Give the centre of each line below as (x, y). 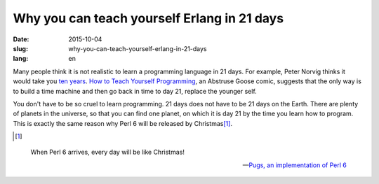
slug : (20, 48)
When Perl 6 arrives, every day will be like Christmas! (108, 152)
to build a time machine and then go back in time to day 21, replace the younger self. (135, 91)
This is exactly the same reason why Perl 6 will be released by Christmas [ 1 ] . (123, 123)
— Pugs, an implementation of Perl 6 (294, 165)
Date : (21, 39)
